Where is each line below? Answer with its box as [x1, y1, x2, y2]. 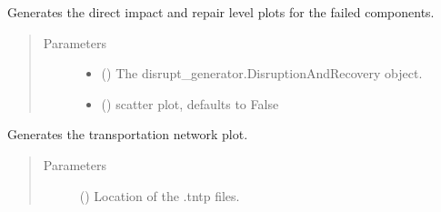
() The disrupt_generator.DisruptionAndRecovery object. [101, 64, 423, 83]
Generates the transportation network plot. [7, 125, 248, 144]
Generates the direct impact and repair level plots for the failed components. [7, 3, 435, 21]
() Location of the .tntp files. [79, 186, 240, 205]
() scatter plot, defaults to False [101, 94, 279, 113]
